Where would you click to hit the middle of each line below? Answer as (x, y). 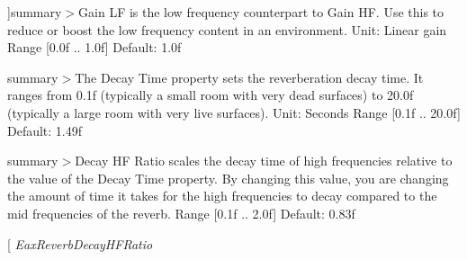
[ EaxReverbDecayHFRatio (80, 243)
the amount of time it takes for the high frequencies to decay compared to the (222, 196)
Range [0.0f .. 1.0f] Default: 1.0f (94, 47)
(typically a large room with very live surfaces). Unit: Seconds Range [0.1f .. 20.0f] (234, 112)
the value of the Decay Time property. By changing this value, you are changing (228, 178)
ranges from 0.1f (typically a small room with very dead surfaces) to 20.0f (211, 95)
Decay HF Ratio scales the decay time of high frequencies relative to (264, 161)
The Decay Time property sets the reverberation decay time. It (249, 77)
